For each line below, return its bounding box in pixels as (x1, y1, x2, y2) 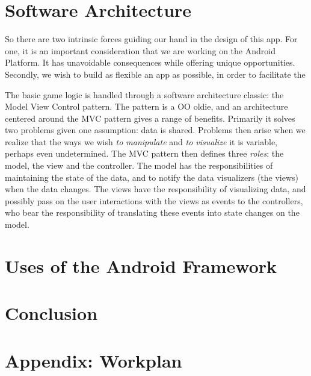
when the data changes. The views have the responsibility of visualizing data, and (5, 183, 306, 195)
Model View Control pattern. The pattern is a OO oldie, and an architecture (5, 100, 288, 113)
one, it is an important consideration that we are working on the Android (5, 44, 276, 57)
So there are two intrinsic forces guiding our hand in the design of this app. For (5, 33, 298, 45)
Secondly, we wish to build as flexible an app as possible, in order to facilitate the (5, 67, 306, 80)
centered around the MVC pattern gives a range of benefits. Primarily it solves (5, 111, 295, 124)
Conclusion (5, 301, 98, 325)
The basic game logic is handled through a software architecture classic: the (5, 88, 284, 101)
